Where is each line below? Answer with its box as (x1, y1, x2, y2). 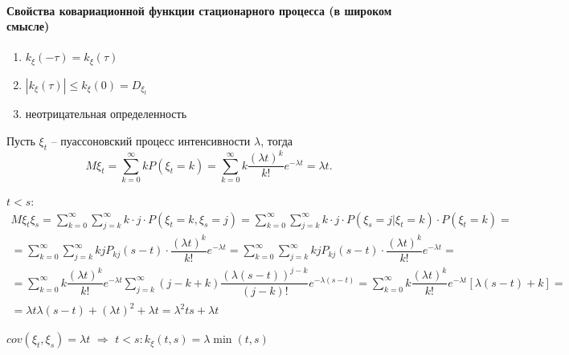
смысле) (6, 18, 50, 35)
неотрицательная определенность (25, 105, 187, 122)
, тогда (260, 132, 293, 149)
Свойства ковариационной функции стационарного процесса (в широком (6, 2, 392, 18)
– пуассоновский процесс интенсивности (51, 132, 251, 149)
